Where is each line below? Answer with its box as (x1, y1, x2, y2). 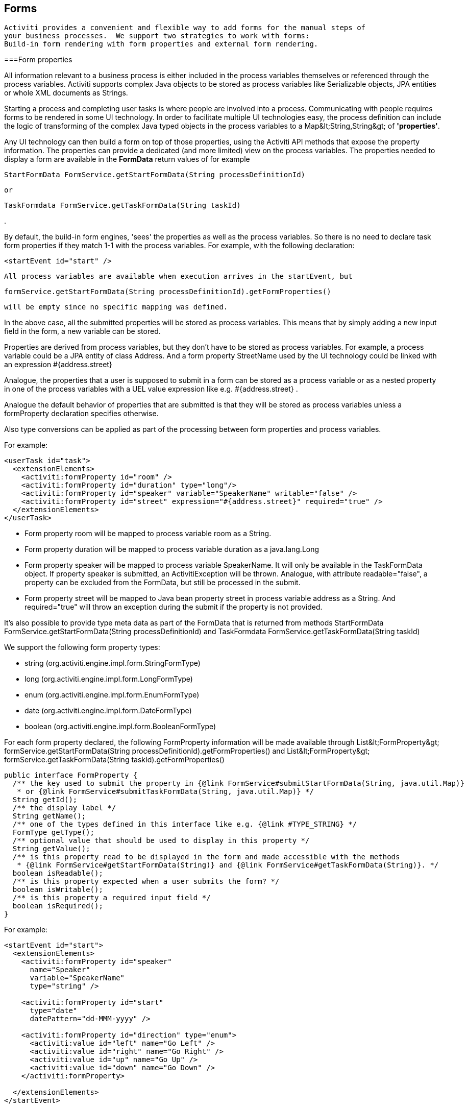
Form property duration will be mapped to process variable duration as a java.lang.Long (24, 545, 319, 554)
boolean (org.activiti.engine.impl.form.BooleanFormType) (24, 722, 216, 731)
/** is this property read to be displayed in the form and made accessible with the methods (12, 853, 400, 861)
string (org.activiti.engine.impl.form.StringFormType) (24, 659, 201, 668)
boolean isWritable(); (12, 885, 103, 894)
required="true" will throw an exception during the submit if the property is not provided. (24, 603, 323, 612)
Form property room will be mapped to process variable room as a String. (24, 529, 272, 538)
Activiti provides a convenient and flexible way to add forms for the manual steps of (4, 23, 366, 32)
